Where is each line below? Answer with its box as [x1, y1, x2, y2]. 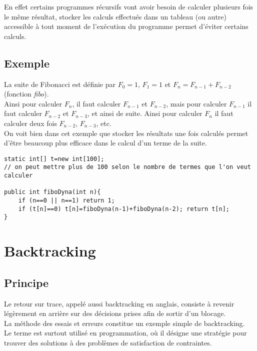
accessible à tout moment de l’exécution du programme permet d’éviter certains [4, 21, 248, 31]
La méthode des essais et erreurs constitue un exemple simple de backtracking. [4, 317, 245, 328]
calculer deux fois [4, 117, 57, 128]
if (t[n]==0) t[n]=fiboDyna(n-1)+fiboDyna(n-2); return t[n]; [18, 205, 230, 212]
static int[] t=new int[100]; [4, 155, 104, 162]
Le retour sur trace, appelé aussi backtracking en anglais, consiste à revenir [4, 298, 234, 308]
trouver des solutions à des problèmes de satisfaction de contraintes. [4, 337, 212, 347]
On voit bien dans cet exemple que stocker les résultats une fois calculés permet [4, 127, 248, 138]
